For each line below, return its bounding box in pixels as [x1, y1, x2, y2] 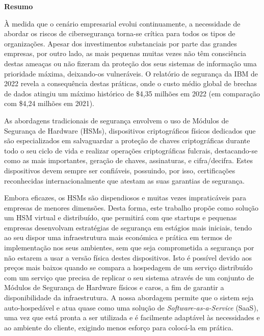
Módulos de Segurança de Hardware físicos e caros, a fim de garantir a [4, 282, 224, 293]
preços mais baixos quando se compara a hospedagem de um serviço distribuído [4, 262, 253, 273]
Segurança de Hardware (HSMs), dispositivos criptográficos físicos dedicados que [4, 125, 256, 136]
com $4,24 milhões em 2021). [4, 98, 94, 109]
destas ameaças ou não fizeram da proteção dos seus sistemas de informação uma [4, 58, 257, 68]
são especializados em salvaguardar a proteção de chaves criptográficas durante [4, 135, 250, 146]
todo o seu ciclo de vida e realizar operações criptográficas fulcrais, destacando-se [4, 145, 258, 156]
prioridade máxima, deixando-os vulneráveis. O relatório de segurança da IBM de [4, 68, 258, 79]
